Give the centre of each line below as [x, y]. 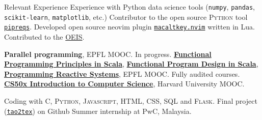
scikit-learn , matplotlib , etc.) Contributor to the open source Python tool [126, 17]
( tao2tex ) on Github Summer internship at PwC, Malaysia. [98, 111]
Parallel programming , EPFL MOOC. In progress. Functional [108, 54]
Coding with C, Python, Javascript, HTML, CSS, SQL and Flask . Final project [131, 100]
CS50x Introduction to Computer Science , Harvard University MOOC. [124, 84]
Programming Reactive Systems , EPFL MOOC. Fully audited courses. [122, 73]
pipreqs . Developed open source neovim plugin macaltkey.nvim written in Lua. [129, 27]
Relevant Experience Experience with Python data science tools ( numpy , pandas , [130, 7]
